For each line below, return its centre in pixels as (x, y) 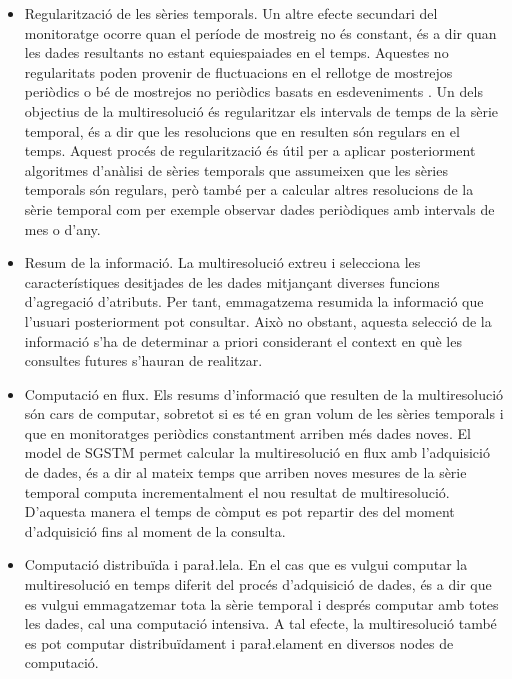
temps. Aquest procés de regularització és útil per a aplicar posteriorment (250, 150)
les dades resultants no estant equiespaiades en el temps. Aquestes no (236, 52)
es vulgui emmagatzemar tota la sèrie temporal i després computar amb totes (261, 603)
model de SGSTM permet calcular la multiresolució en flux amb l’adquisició (257, 452)
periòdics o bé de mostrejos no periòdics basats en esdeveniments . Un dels (253, 91)
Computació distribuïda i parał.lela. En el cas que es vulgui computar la (246, 564)
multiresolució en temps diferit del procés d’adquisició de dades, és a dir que (258, 584)
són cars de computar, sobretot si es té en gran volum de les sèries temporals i (264, 413)
